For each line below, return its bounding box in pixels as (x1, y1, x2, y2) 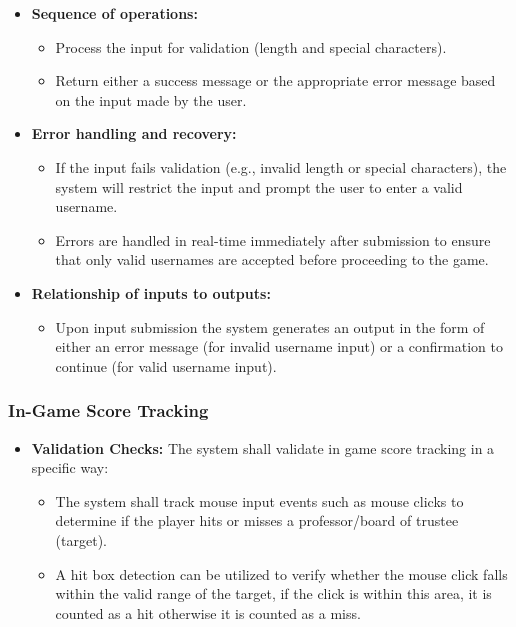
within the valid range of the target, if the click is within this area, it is (55, 583, 492, 604)
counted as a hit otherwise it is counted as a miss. (55, 602, 361, 623)
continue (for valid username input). (55, 355, 277, 376)
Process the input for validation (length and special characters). (55, 36, 447, 57)
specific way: (31, 457, 109, 478)
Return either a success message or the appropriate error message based (55, 70, 496, 91)
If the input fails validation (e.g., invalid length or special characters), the (55, 156, 507, 177)
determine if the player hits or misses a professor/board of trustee (55, 510, 459, 531)
